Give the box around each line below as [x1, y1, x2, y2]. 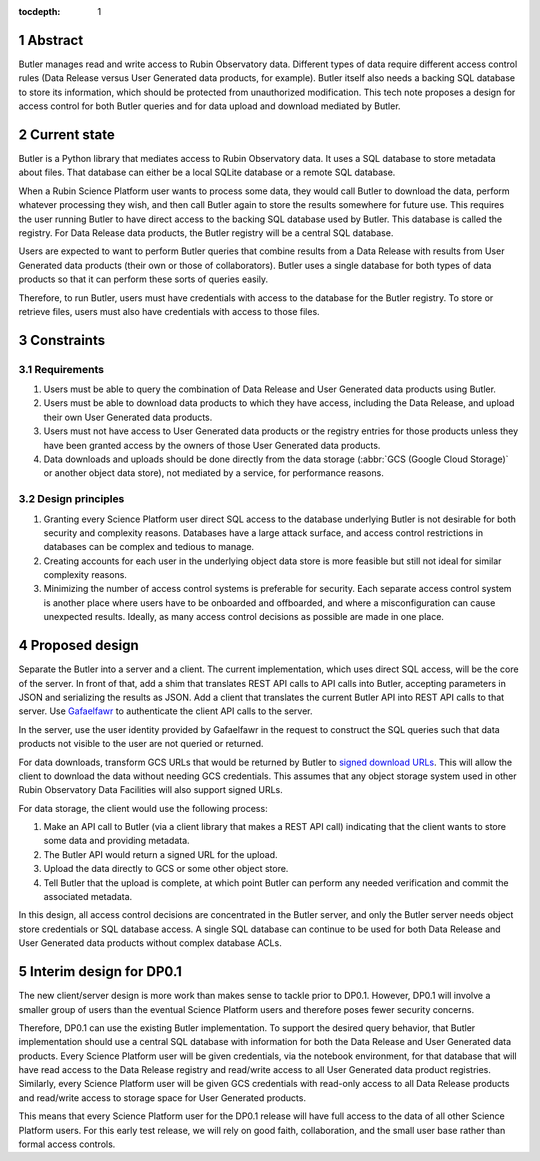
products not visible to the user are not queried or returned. [18, 738, 264, 750]
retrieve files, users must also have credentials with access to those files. [18, 305, 320, 317]
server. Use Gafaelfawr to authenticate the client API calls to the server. [18, 705, 314, 717]
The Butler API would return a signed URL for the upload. [43, 848, 278, 860]
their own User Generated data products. [43, 411, 213, 423]
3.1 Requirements [18, 362, 105, 376]
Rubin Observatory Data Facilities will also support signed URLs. [18, 784, 284, 796]
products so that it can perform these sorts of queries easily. [18, 273, 269, 285]
